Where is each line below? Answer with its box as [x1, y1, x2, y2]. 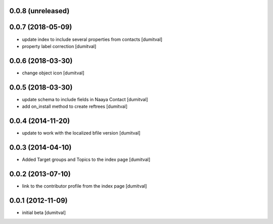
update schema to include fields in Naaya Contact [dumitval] [22, 96, 149, 102]
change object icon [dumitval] [22, 70, 84, 76]
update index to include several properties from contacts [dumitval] [22, 36, 163, 42]
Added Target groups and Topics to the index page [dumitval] [22, 156, 151, 162]
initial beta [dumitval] [22, 209, 66, 215]
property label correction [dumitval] [22, 43, 97, 49]
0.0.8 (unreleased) [9, 7, 70, 15]
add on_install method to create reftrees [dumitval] [22, 104, 128, 110]
